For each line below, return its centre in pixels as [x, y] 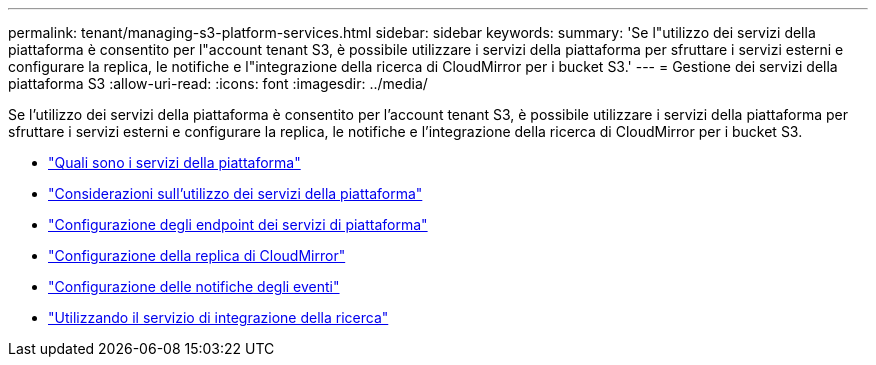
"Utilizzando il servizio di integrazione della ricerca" [218, 317]
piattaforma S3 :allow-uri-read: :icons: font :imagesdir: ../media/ [218, 83]
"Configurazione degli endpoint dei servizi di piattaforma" [238, 224]
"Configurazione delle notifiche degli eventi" [194, 286]
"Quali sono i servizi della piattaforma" [174, 162]
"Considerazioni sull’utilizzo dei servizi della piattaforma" [235, 193]
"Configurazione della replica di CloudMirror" [197, 255]
